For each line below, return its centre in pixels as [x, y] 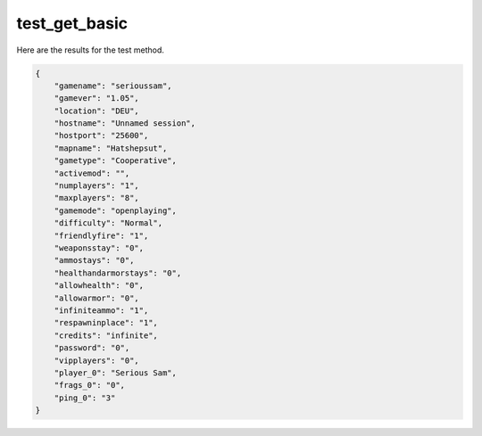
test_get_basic [72, 23]
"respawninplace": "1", [106, 323]
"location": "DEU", [97, 111]
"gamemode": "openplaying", [116, 210]
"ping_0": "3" [85, 398]
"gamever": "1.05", [97, 99]
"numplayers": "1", [97, 186]
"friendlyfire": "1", [101, 235]
